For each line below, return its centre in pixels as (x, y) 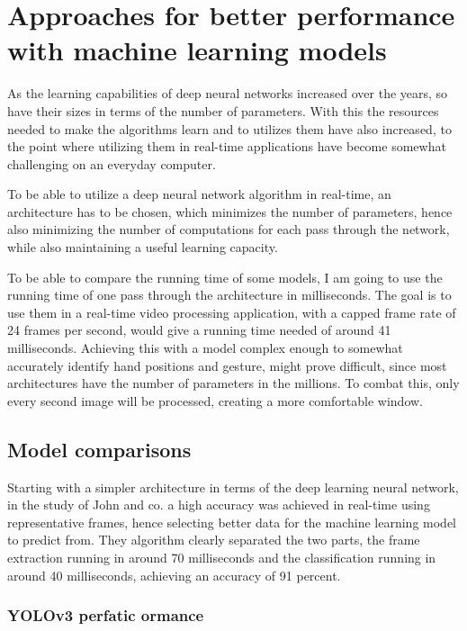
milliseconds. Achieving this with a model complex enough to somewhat (205, 348)
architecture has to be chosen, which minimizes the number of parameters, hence (230, 211)
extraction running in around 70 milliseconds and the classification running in (222, 557)
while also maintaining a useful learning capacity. (143, 247)
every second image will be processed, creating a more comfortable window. (215, 400)
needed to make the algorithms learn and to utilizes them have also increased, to (229, 128)
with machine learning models (197, 50)
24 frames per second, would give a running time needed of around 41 (199, 330)
